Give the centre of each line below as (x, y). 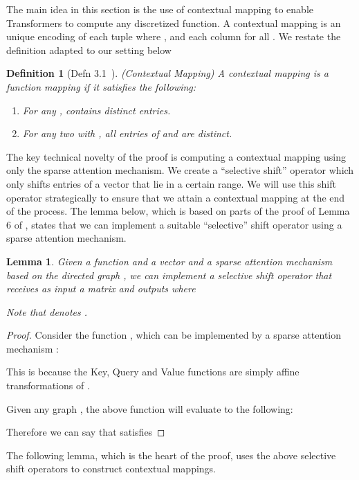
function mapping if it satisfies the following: (101, 86)
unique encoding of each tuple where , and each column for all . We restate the (174, 36)
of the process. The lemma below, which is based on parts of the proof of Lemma (178, 211)
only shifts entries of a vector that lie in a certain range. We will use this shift (171, 183)
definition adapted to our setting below (89, 50)
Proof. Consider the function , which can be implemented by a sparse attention (174, 335)
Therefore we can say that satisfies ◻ (86, 432)
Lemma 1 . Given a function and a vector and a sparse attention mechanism (169, 261)
